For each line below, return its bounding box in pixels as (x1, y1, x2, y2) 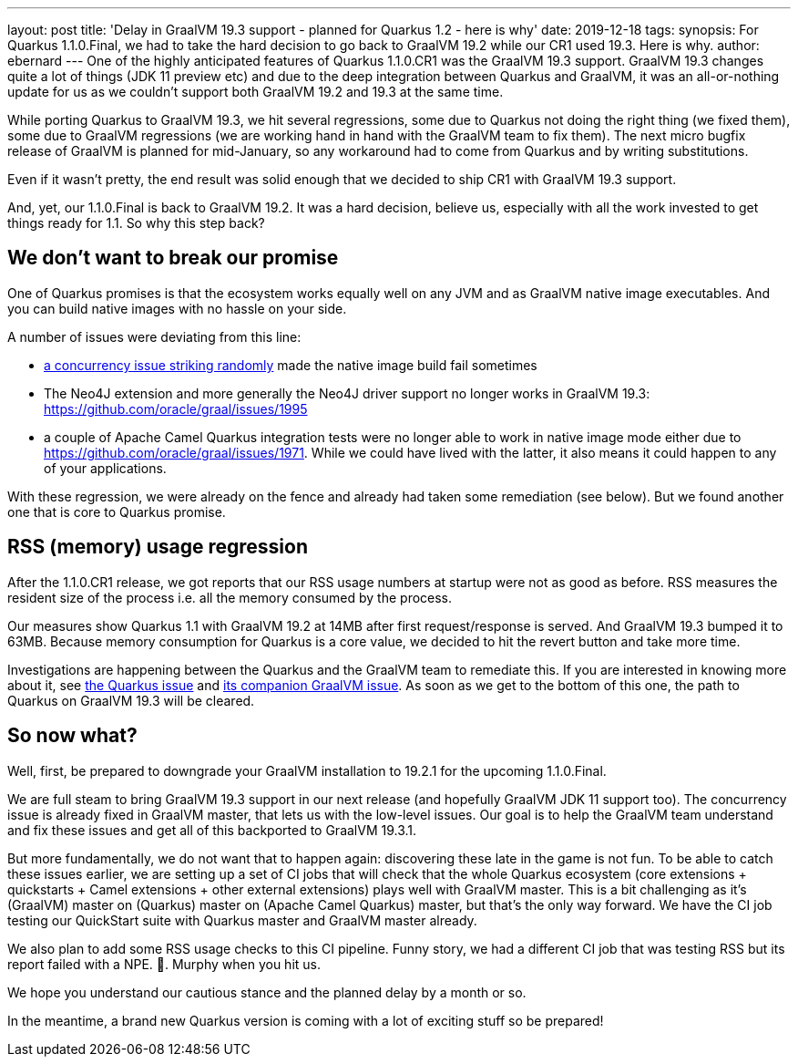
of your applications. (44, 460, 167, 476)
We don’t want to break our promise (7, 246, 339, 270)
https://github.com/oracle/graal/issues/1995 (44, 400, 308, 417)
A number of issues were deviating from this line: (7, 328, 302, 345)
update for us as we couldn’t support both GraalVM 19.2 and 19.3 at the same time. (7, 84, 504, 99)
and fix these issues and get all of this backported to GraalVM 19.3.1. (7, 821, 417, 838)
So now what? (7, 724, 138, 748)
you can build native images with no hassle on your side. (7, 300, 347, 316)
